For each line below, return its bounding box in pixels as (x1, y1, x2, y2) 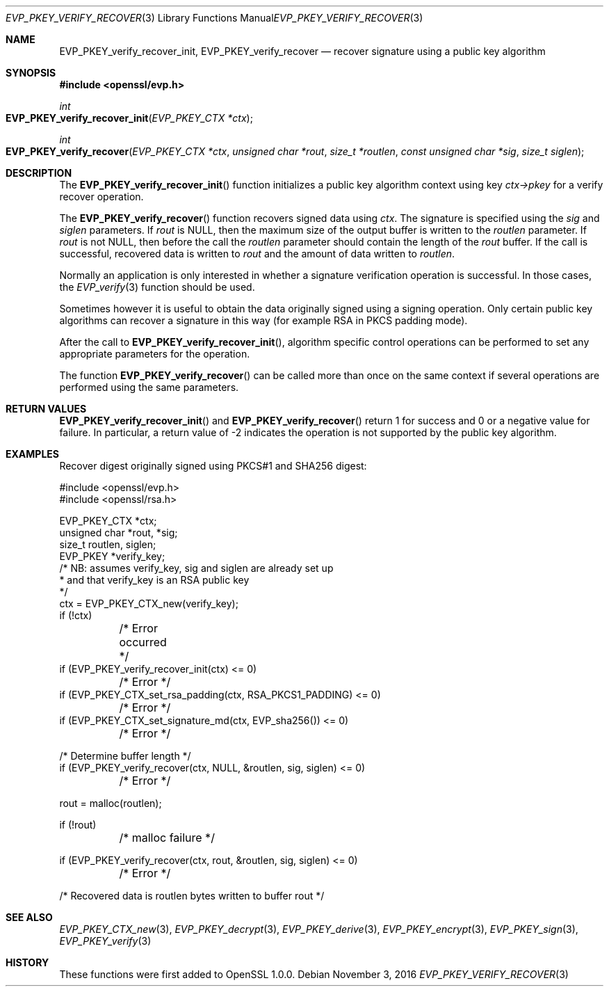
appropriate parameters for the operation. (59, 348, 250, 360)
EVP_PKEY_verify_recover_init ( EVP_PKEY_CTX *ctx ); (6, 112, 253, 124)
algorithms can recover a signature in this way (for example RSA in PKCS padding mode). (59, 314, 468, 326)
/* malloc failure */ (119, 831, 215, 845)
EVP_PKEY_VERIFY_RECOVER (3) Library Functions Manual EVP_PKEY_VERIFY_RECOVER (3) (6, 12, 423, 24)
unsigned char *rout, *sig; (59, 527, 178, 538)
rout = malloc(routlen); (59, 797, 162, 809)
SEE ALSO (6, 911, 53, 923)
